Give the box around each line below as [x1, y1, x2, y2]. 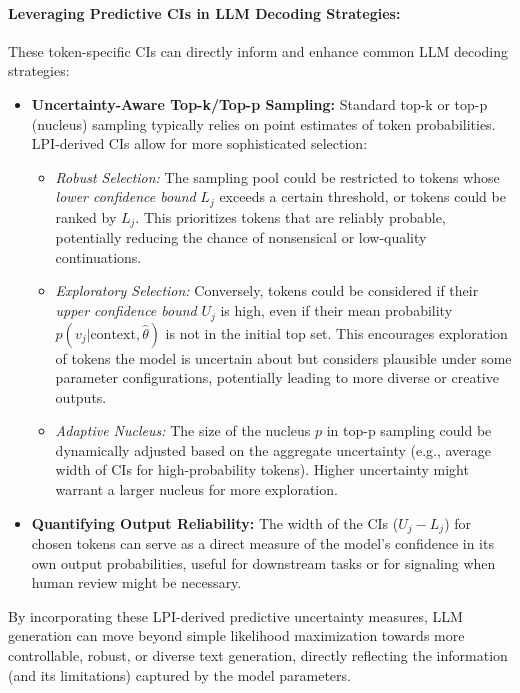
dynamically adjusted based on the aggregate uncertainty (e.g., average [55, 439, 492, 460]
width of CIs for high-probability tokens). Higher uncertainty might [55, 459, 469, 480]
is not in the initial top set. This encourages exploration [165, 322, 508, 343]
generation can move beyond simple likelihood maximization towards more [8, 625, 465, 646]
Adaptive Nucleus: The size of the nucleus [55, 420, 311, 441]
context [90, 327, 136, 342]
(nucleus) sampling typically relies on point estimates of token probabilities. [31, 113, 496, 134]
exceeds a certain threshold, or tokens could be [219, 186, 506, 207]
